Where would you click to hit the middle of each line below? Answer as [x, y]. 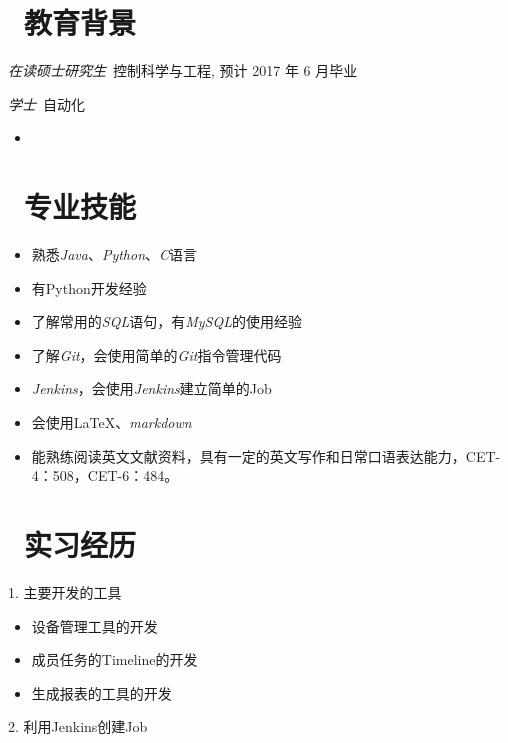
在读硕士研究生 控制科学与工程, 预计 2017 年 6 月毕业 [183, 70]
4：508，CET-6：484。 [105, 475]
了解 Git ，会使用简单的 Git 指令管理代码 [156, 354]
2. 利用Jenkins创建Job [78, 726]
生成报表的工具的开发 [101, 692]
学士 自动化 [46, 103]
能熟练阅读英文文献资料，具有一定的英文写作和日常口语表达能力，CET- [266, 455]
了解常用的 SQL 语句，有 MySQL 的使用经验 [166, 321]
